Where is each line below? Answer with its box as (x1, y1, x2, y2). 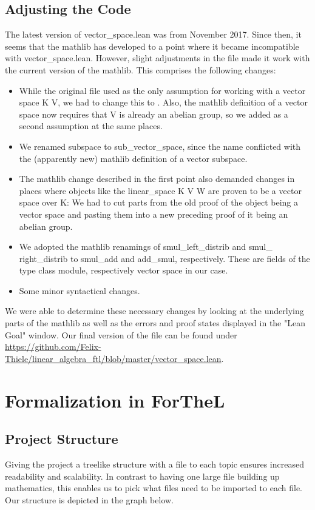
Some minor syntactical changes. (19, 284, 140, 297)
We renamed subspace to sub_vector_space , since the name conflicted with (19, 139, 301, 152)
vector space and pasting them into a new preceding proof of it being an (19, 207, 288, 220)
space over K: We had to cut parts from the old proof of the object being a (19, 196, 298, 209)
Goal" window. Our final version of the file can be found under (5, 328, 237, 341)
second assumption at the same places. (19, 119, 163, 132)
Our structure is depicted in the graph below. (5, 493, 174, 506)
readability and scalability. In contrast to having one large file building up (5, 469, 280, 482)
